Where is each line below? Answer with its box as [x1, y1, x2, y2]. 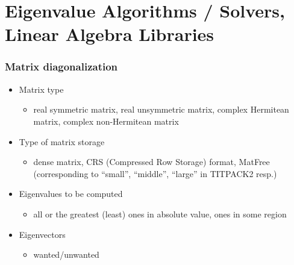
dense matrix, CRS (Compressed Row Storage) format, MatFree [33, 155, 270, 168]
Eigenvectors [19, 228, 66, 240]
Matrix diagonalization [5, 59, 118, 74]
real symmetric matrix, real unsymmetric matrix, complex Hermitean [33, 103, 289, 116]
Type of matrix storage [19, 135, 105, 148]
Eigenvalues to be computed [19, 187, 123, 200]
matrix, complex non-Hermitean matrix [33, 114, 179, 127]
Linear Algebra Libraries [5, 22, 214, 46]
